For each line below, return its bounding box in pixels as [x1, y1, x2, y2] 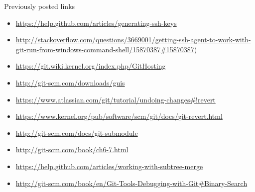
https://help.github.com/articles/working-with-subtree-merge [15, 161, 203, 171]
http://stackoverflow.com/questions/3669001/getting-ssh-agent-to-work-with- [15, 34, 251, 45]
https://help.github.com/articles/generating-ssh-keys [15, 17, 177, 28]
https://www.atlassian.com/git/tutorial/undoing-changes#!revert [15, 94, 216, 104]
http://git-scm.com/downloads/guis [15, 77, 125, 88]
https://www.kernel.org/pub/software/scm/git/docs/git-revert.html [15, 111, 223, 121]
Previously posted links [4, 1, 75, 11]
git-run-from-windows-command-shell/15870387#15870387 [15, 44, 194, 54]
